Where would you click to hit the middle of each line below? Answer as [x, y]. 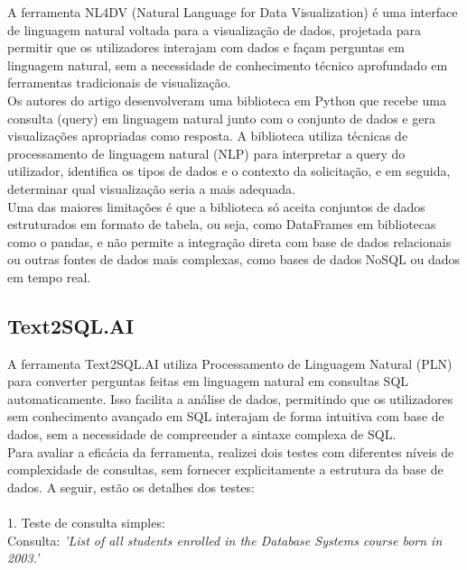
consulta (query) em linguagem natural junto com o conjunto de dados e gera [221, 118]
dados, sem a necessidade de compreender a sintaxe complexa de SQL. [202, 434]
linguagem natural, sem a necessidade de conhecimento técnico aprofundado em [228, 64]
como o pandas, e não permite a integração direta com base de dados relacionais [229, 241]
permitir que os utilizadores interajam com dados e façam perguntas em [206, 47]
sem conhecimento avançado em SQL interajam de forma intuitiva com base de [226, 416]
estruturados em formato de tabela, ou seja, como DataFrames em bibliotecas [222, 224]
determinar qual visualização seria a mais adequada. [151, 188]
